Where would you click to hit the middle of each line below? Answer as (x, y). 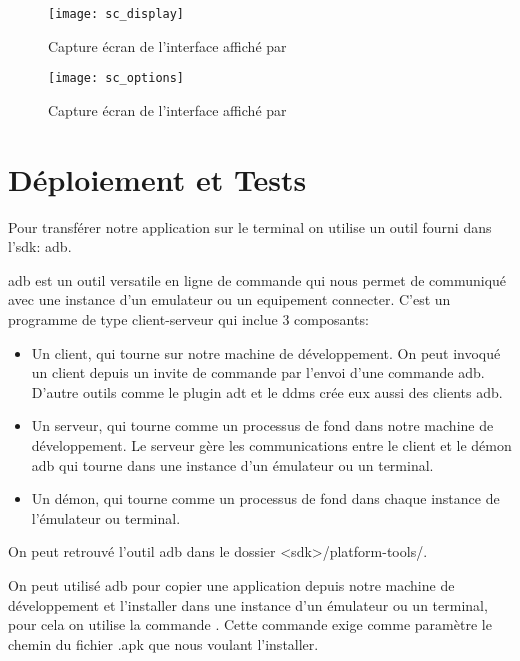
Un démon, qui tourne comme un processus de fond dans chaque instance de (265, 498)
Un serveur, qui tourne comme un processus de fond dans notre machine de (262, 425)
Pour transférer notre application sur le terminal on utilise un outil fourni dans (250, 226)
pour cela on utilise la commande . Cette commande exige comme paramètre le (250, 624)
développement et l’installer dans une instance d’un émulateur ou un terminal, (248, 604)
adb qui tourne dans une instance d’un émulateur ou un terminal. (232, 464)
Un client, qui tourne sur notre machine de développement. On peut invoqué (266, 352)
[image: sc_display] (116, 14)
